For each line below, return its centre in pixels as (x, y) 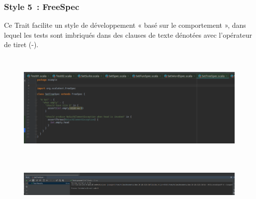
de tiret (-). (21, 44)
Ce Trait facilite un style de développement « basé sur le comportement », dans (125, 25)
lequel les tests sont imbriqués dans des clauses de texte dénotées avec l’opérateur (128, 34)
